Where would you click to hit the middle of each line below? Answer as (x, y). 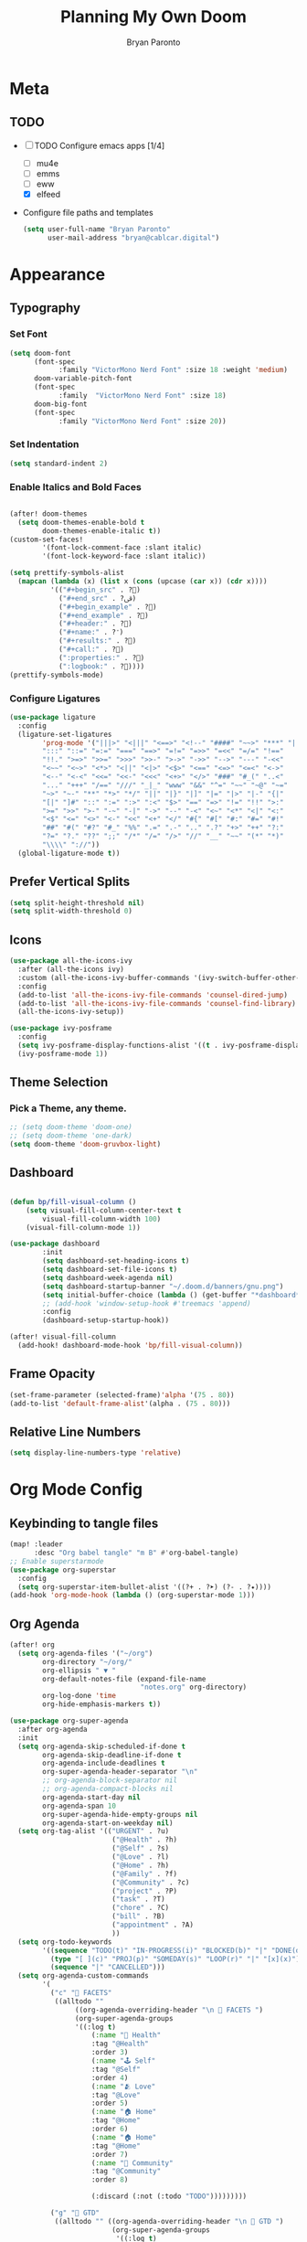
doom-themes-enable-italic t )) (102, 531)
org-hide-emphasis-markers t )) (102, 1704)
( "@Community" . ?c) (150, 1882)
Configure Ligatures (55, 699)
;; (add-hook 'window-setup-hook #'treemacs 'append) (147, 1303)
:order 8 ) (110, 2180)
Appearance (58, 274)
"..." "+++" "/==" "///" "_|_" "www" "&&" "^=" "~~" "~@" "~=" (165, 785)
